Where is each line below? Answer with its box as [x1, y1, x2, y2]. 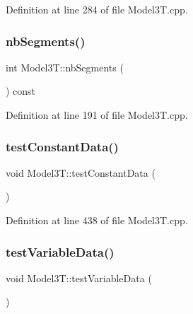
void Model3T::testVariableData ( [6, 270, 152, 285]
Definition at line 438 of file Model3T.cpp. [6, 213, 188, 227]
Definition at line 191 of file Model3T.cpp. [6, 107, 188, 122]
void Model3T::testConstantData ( [6, 165, 156, 180]
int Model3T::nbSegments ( [6, 59, 124, 74]
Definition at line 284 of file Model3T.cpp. [6, 2, 188, 16]
